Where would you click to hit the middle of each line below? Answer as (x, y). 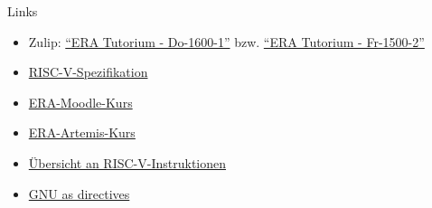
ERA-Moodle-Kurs (80, 102)
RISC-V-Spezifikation (88, 72)
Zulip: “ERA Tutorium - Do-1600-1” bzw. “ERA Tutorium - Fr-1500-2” (226, 41)
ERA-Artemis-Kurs (82, 132)
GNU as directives (79, 193)
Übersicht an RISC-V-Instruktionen (127, 162)
